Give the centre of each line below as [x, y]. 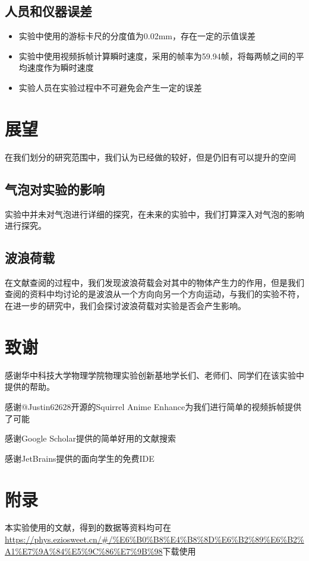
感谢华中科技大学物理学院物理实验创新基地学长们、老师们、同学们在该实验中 [154, 375]
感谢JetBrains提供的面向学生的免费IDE [80, 458]
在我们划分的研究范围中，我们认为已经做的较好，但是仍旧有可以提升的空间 [150, 157]
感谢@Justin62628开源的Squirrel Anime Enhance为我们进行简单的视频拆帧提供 [153, 406]
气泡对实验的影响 [55, 189]
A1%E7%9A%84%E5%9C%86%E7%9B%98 [84, 551]
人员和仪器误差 [48, 11]
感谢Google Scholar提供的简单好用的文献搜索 [90, 438]
